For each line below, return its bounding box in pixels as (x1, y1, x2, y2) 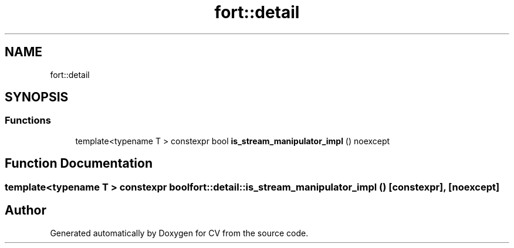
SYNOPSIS (5, 90, 69, 105)
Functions (5, 114, 51, 127)
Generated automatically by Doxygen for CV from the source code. (50, 227, 309, 238)
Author (5, 203, 46, 218)
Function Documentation (5, 156, 153, 171)
